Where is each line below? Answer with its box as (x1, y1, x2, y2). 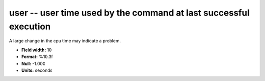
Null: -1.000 (21, 61, 46, 66)
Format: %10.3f (21, 54, 53, 60)
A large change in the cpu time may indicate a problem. (9, 38, 121, 44)
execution (9, 21, 51, 32)
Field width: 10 (21, 47, 52, 53)
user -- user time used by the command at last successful (9, 7, 250, 18)
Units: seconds (21, 67, 53, 73)
